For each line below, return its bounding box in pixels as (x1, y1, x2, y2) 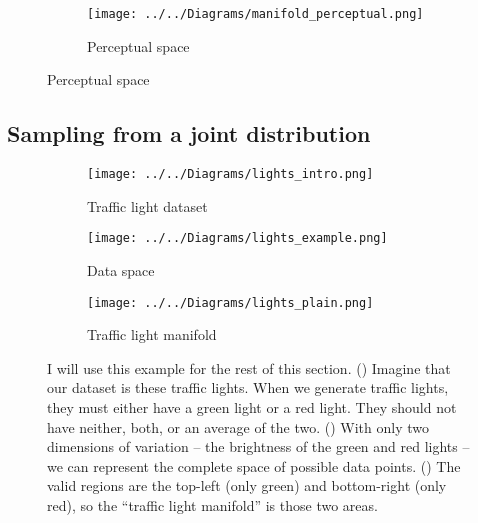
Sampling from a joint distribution (7, 118, 371, 149)
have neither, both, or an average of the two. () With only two (47, 416, 430, 437)
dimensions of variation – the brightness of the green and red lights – (47, 436, 470, 457)
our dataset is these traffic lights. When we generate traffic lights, (47, 377, 449, 398)
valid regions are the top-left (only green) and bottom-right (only (47, 475, 447, 496)
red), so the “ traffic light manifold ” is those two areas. (47, 494, 378, 515)
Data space (87, 259, 155, 280)
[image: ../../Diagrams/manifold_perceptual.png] (87, 7, 424, 21)
